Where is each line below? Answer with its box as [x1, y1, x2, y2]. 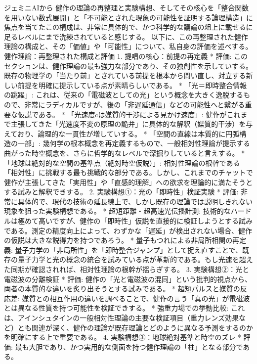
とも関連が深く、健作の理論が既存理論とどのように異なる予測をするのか [17, 322, 253, 332]
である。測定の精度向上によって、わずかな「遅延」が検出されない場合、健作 [4, 225, 253, 235]
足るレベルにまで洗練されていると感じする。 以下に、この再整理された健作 [4, 31, 248, 42]
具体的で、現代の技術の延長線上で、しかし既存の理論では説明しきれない [17, 196, 253, 206]
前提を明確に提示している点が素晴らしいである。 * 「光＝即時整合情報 [17, 80, 247, 90]
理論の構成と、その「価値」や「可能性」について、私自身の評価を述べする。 [4, 41, 253, 51]
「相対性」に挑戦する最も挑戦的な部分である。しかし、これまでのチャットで [4, 167, 253, 178]
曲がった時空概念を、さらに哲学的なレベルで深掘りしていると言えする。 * [4, 147, 245, 158]
